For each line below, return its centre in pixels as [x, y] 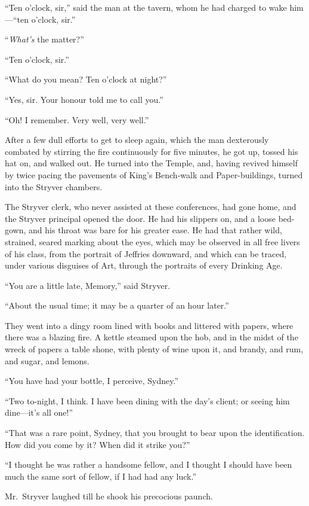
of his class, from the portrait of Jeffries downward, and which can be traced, [146, 253]
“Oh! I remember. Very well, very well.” [77, 119]
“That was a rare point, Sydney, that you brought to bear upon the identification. [155, 433]
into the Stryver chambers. [54, 186]
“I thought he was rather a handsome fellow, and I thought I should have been [149, 464]
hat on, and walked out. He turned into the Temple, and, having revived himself [151, 163]
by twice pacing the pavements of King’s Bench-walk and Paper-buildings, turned [154, 174]
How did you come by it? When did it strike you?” [98, 444]
